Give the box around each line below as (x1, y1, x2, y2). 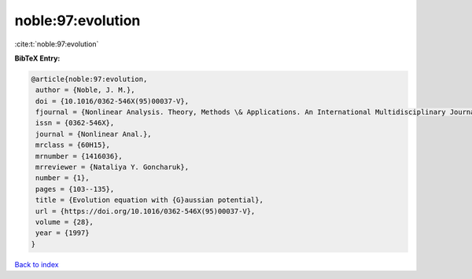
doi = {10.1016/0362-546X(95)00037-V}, (35, 97, 189, 105)
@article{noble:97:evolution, (31, 75, 148, 83)
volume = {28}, (35, 218, 94, 226)
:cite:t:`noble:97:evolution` (14, 39, 99, 49)
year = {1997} (35, 229, 90, 237)
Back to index (14, 259, 59, 269)
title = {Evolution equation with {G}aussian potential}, (35, 196, 264, 204)
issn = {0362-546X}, (35, 119, 115, 127)
